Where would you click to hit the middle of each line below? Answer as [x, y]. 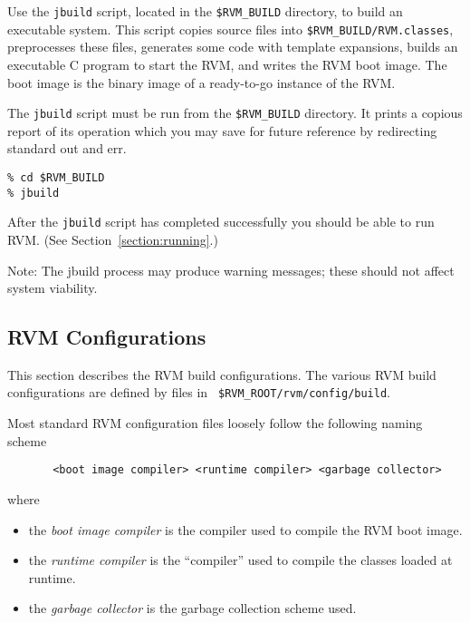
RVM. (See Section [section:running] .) [113, 239]
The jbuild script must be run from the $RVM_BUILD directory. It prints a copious [235, 113]
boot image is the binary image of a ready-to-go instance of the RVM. [201, 82]
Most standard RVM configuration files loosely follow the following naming [215, 423]
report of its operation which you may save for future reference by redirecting [222, 130]
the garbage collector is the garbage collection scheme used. [192, 608]
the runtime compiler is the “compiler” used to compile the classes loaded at [240, 560]
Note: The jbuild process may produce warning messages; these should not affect [231, 270]
